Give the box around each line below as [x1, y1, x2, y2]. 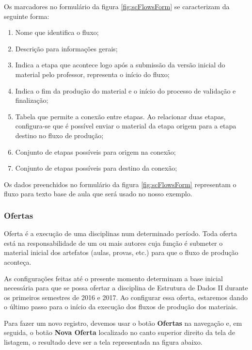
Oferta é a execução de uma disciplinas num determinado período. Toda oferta [4, 228, 237, 239]
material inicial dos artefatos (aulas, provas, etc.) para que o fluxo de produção [4, 247, 238, 257]
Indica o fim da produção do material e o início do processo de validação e [15, 85, 236, 95]
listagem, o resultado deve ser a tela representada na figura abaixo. [4, 337, 203, 347]
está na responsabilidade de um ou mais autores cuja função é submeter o [4, 238, 223, 248]
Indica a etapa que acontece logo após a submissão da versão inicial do [15, 60, 225, 70]
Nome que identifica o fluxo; [15, 27, 99, 37]
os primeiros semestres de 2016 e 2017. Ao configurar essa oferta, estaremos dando [4, 292, 248, 302]
